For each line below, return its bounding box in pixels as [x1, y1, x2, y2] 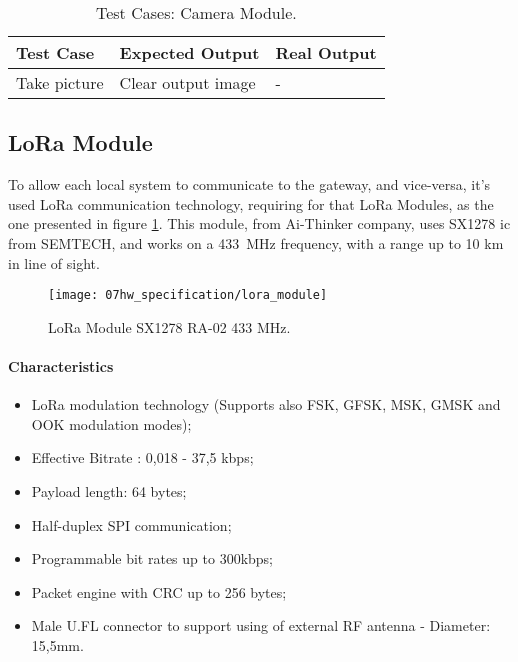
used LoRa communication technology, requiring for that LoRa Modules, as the [8, 193, 494, 214]
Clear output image [119, 71, 256, 94]
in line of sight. [8, 252, 100, 273]
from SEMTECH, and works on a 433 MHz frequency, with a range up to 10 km [8, 232, 504, 253]
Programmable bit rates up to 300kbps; [31, 548, 274, 569]
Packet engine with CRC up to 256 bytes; [31, 581, 287, 602]
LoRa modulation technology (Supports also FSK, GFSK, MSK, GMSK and [31, 394, 501, 415]
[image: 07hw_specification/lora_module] [48, 288, 328, 303]
